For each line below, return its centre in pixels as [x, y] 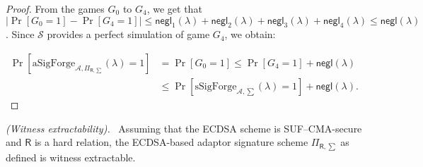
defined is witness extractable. [71, 157]
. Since [20, 34]
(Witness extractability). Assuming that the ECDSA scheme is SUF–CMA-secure [184, 128]
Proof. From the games [55, 8]
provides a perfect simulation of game [128, 34]
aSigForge [54, 63]
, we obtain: [250, 34]
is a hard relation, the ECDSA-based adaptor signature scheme [171, 142]
